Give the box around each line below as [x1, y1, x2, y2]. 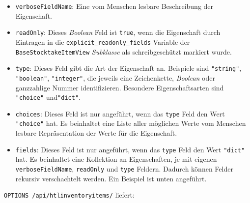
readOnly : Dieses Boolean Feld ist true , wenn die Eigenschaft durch [15, 27, 221, 37]
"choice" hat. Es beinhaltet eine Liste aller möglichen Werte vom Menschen [15, 118, 246, 128]
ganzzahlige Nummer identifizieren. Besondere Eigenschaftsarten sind [15, 82, 224, 92]
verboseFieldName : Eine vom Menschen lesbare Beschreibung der [15, 1, 214, 11]
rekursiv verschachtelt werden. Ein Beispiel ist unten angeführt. [15, 173, 207, 183]
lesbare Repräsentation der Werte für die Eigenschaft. [15, 128, 177, 138]
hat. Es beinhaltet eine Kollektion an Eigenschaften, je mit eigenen [15, 154, 217, 164]
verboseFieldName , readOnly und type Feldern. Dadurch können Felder [15, 163, 233, 174]
